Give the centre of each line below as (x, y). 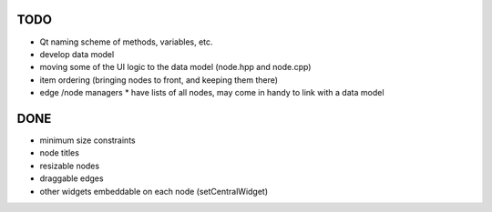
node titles (59, 153)
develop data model (77, 54)
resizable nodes (70, 166)
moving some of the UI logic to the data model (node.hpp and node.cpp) (175, 67)
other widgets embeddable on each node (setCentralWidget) (154, 191)
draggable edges (72, 178)
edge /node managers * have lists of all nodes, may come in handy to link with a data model (212, 93)
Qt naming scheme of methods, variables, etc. (126, 42)
